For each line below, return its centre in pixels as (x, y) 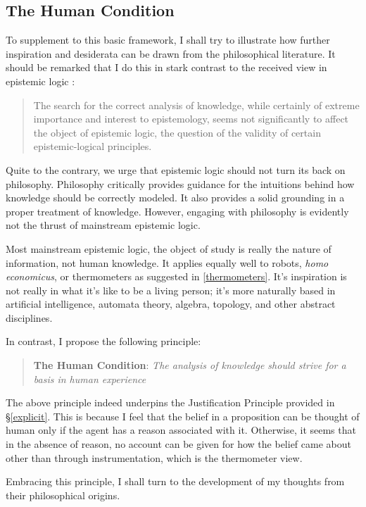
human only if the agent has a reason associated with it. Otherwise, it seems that (181, 430)
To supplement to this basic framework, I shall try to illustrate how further (168, 40)
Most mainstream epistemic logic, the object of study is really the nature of (169, 248)
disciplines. (29, 317)
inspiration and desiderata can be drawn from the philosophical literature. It (171, 53)
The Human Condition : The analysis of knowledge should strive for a (190, 365)
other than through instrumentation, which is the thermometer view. (154, 457)
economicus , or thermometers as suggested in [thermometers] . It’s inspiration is (176, 276)
